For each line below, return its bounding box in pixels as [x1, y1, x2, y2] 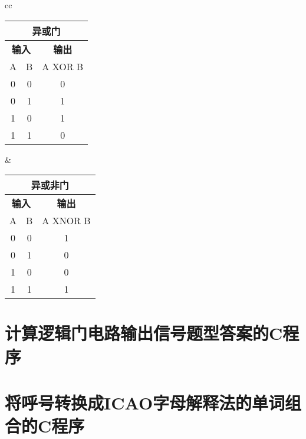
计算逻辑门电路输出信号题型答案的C [5, 321, 283, 345]
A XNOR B [42, 214, 91, 228]
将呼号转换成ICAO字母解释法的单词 [5, 390, 285, 414]
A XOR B [42, 59, 84, 73]
